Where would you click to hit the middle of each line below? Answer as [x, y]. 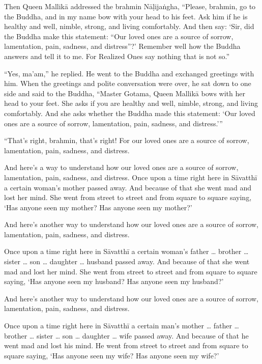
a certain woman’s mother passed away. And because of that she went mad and [128, 187]
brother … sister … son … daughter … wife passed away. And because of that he [126, 335]
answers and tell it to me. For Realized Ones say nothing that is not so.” [117, 56]
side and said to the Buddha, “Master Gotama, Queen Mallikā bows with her [125, 93]
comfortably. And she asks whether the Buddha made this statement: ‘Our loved [130, 113]
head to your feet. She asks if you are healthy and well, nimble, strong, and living [131, 103]
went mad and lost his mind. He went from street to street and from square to [126, 345]
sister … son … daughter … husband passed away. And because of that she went [127, 261]
